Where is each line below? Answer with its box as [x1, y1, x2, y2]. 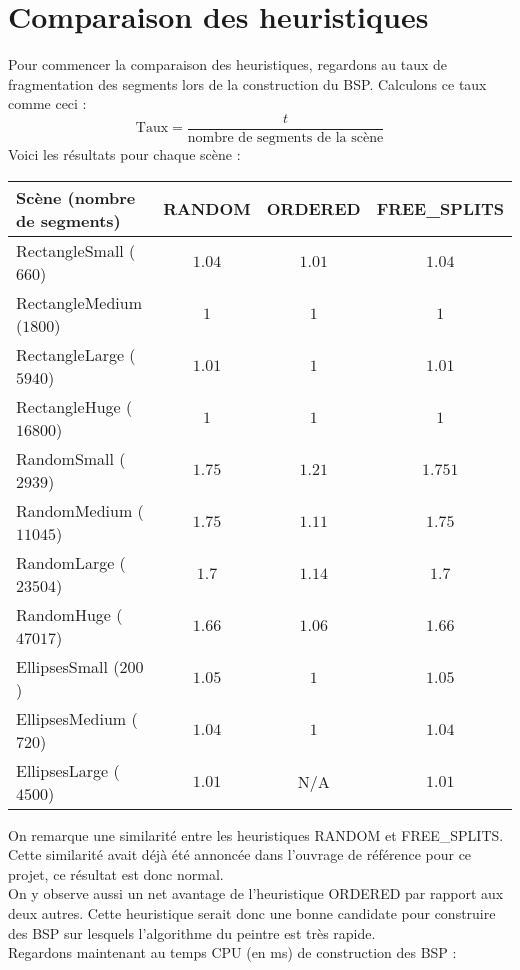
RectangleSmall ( [16, 238, 136, 262]
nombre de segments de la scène [187, 130, 384, 145]
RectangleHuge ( [16, 394, 133, 418]
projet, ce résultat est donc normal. [8, 863, 224, 884]
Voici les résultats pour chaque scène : [8, 143, 241, 164]
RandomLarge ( [16, 550, 126, 574]
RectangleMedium [16, 290, 143, 314]
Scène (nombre [16, 185, 136, 209]
